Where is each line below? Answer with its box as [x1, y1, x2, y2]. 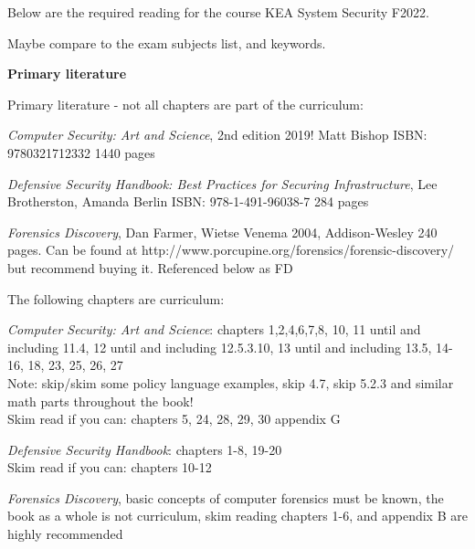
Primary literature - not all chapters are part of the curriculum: [7, 94, 364, 113]
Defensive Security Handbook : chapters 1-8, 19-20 [7, 439, 282, 459]
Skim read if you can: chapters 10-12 [7, 458, 212, 477]
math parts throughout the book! [7, 391, 194, 410]
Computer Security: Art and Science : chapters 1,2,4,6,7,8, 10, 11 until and [7, 320, 421, 339]
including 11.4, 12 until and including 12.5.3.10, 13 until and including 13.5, [7, 337, 432, 356]
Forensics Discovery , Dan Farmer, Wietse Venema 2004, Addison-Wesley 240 [7, 222, 438, 241]
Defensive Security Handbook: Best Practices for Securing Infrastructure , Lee [7, 174, 438, 193]
